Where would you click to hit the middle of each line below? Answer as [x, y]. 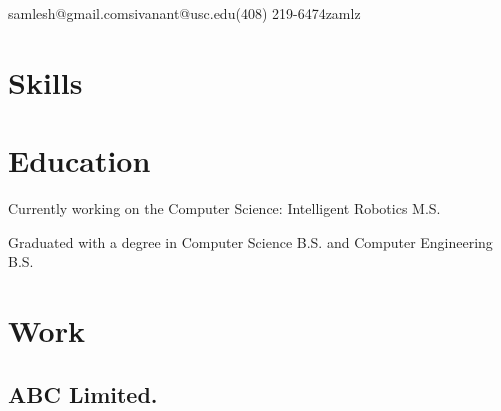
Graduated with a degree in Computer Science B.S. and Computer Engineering [250, 241]
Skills [45, 81]
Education [79, 160]
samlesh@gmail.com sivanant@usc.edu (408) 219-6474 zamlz [184, 13]
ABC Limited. [83, 393]
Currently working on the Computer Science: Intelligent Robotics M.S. [224, 208]
